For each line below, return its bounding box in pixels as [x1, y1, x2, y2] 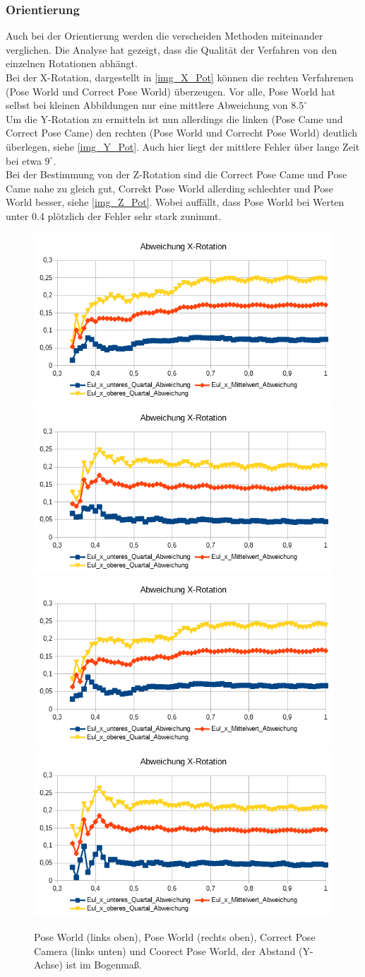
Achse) [34, 957, 63, 972]
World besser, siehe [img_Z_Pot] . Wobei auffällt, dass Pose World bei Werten [6, 195, 345, 209]
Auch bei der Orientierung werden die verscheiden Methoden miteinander [6, 28, 323, 43]
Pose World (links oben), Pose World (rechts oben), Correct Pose [34, 929, 316, 944]
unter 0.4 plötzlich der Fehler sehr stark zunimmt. [6, 208, 222, 223]
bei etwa [6, 153, 42, 168]
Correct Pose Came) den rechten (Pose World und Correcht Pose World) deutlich [6, 125, 358, 140]
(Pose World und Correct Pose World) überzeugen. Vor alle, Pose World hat [6, 83, 336, 98]
